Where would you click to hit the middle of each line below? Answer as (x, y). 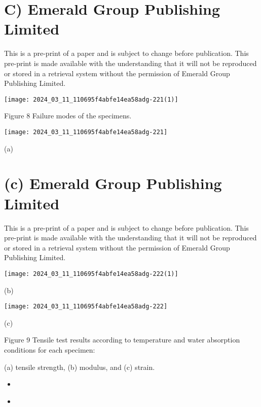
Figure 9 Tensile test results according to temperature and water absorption (122, 340)
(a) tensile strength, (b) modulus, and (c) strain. (80, 367)
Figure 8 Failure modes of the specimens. (68, 116)
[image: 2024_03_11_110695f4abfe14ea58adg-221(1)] (91, 99)
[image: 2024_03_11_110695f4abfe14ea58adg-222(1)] (91, 274)
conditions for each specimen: (50, 349)
